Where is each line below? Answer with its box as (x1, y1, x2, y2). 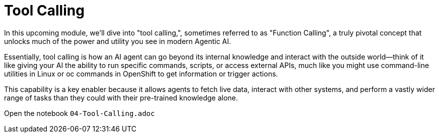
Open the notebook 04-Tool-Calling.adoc (4, 108, 155, 117)
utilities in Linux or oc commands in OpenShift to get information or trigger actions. (4, 69, 278, 78)
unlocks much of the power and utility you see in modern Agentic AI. (4, 36, 231, 45)
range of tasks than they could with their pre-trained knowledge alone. (4, 93, 238, 102)
